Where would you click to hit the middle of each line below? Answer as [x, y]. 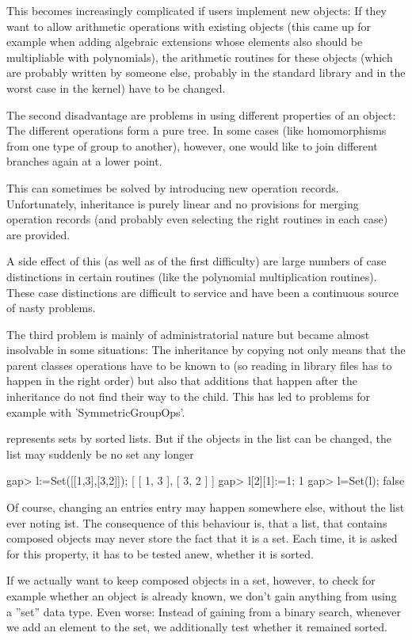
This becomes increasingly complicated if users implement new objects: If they [196, 10]
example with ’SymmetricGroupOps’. [96, 411]
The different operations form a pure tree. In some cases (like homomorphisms [196, 130]
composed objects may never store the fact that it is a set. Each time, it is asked [202, 538]
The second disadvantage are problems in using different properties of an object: [201, 114]
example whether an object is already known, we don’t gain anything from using [202, 596]
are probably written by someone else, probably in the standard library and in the [206, 72]
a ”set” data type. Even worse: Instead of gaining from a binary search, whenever [204, 611]
